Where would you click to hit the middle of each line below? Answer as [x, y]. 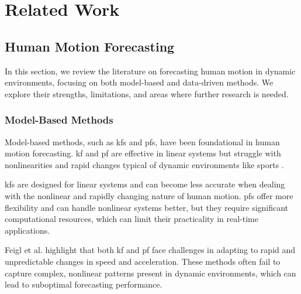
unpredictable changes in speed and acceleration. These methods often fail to [143, 261]
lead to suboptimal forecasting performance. [84, 284]
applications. [27, 230]
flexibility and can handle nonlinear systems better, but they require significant [147, 207]
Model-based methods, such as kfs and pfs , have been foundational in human [142, 141]
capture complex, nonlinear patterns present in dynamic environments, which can [150, 273]
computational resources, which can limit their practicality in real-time [132, 219]
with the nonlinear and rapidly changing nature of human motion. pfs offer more [149, 195]
